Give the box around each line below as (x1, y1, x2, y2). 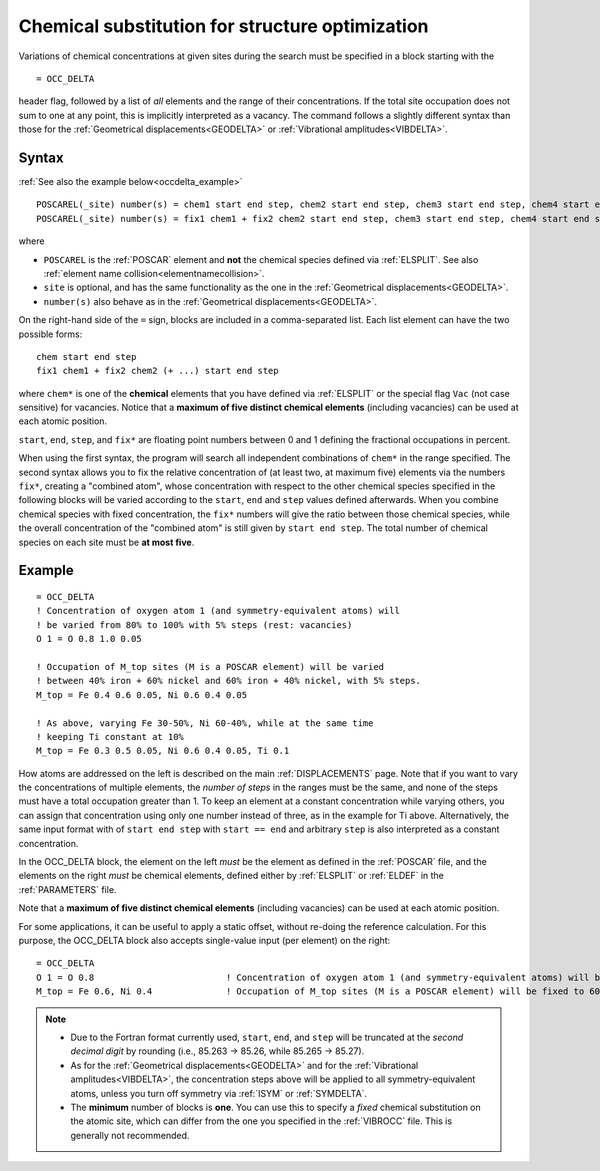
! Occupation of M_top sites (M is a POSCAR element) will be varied (36, 661, 385, 672)
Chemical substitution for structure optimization (18, 15, 429, 37)
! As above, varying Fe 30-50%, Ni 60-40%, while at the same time (36, 717, 374, 729)
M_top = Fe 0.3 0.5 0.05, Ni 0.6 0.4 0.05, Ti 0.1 (36, 745, 290, 757)
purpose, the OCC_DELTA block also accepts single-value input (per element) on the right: (18, 935, 391, 946)
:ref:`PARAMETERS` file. (18, 883, 117, 895)
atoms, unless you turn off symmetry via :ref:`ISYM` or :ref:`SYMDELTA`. (70, 1087, 368, 1099)
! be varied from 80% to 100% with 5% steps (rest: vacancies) (36, 619, 353, 630)
